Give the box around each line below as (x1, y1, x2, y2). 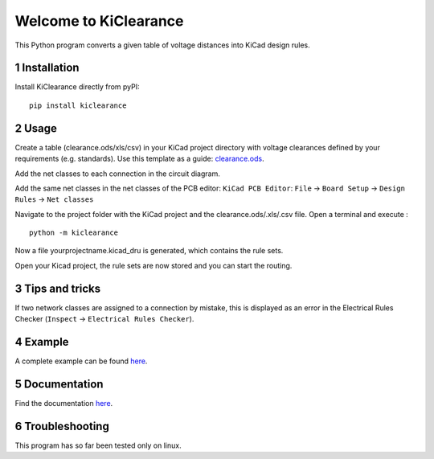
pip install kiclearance (29, 100, 127, 110)
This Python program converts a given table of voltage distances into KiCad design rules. (14, 40, 311, 50)
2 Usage (14, 121, 58, 135)
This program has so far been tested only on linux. (14, 441, 182, 450)
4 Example (14, 334, 69, 349)
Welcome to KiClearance (14, 12, 184, 30)
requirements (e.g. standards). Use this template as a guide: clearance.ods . (14, 154, 264, 164)
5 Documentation (14, 377, 104, 391)
